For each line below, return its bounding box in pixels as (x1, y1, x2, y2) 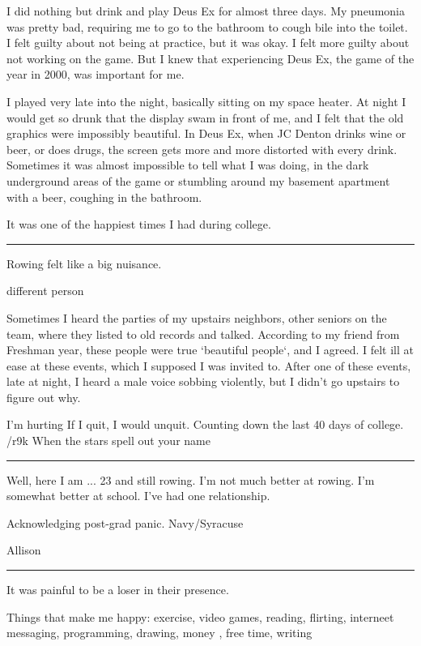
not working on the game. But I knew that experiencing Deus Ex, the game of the (6, 49, 415, 66)
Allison (6, 541, 41, 558)
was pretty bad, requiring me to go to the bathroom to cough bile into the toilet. (6, 18, 408, 35)
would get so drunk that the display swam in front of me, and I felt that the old (6, 109, 404, 126)
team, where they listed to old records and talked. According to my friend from (6, 325, 400, 342)
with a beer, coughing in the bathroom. (6, 188, 202, 205)
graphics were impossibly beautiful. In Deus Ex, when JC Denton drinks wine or (6, 125, 406, 142)
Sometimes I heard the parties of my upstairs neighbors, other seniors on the (6, 309, 387, 326)
